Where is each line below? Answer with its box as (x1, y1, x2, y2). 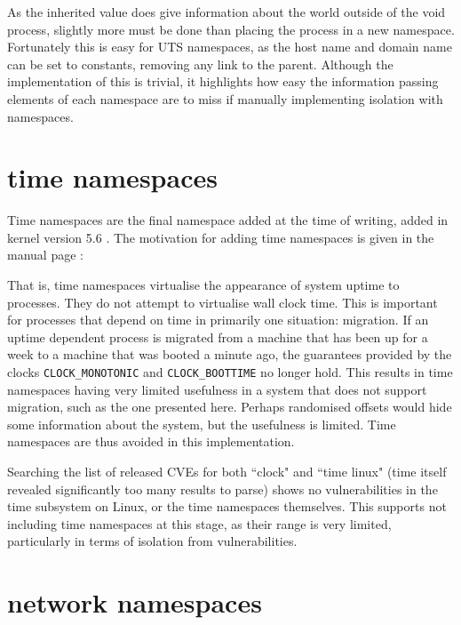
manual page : (7, 245, 83, 264)
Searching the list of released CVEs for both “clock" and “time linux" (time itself (7, 462, 447, 481)
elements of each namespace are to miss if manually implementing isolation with (7, 89, 443, 108)
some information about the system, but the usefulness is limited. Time (7, 414, 396, 433)
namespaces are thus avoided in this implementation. (7, 432, 295, 451)
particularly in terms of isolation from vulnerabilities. (7, 532, 298, 550)
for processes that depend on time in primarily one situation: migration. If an (7, 310, 429, 329)
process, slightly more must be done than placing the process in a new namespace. (7, 20, 455, 38)
